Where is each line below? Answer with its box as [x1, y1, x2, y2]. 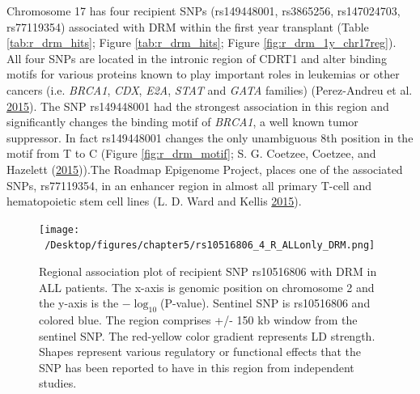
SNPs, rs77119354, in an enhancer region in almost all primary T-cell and [6, 176, 371, 193]
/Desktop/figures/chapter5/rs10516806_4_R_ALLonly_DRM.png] [45, 239, 375, 252]
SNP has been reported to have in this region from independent [39, 358, 354, 375]
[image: [39, 223, 80, 235]
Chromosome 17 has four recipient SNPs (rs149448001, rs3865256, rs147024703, [6, 2, 401, 19]
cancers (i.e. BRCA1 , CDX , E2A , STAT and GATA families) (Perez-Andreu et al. [6, 81, 413, 98]
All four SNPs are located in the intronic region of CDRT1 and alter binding [6, 49, 387, 66]
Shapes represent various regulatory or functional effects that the [39, 343, 361, 360]
